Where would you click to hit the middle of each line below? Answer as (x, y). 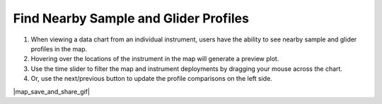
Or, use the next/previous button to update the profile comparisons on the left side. (151, 79)
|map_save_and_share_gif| (51, 91)
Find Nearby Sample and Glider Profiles (131, 18)
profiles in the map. (59, 48)
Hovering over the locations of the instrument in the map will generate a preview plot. (155, 59)
